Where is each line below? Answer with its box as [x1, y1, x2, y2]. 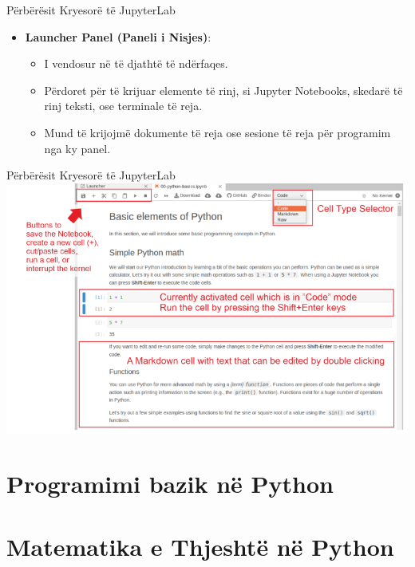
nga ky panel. [44, 140, 111, 156]
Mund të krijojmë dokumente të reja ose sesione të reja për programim [44, 124, 391, 140]
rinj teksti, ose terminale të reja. [44, 97, 203, 114]
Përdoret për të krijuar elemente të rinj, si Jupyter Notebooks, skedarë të [44, 81, 403, 98]
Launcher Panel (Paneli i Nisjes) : [25, 28, 211, 45]
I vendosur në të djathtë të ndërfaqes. [44, 55, 228, 72]
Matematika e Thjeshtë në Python [6, 530, 394, 562]
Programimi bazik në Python [6, 467, 334, 500]
